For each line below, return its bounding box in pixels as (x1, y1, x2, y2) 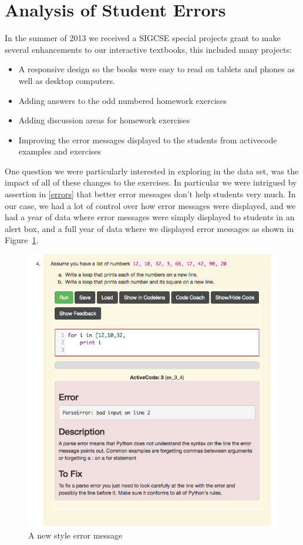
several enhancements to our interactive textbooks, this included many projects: (5, 43, 292, 55)
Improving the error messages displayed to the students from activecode (18, 133, 277, 146)
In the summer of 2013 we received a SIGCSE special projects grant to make (5, 32, 281, 44)
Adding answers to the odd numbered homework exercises (18, 94, 227, 106)
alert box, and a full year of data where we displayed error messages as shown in (5, 222, 294, 234)
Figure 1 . (5, 234, 39, 246)
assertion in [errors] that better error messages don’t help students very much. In (5, 188, 296, 200)
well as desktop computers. (18, 74, 116, 86)
